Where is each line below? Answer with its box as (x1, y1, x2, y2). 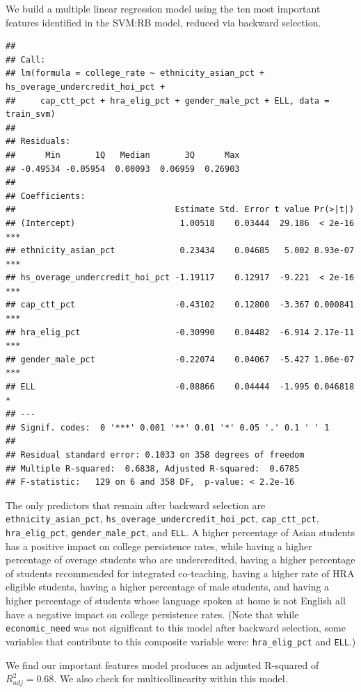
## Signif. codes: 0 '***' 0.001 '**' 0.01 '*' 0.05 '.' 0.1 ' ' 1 (6, 422, 330, 433)
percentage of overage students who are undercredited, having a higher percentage (6, 552, 355, 567)
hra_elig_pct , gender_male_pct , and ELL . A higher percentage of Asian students (6, 525, 355, 540)
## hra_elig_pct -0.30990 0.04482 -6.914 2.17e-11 (6, 327, 355, 337)
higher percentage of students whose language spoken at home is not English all (6, 593, 346, 608)
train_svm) (6, 109, 56, 120)
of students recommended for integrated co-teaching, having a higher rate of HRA (6, 565, 355, 580)
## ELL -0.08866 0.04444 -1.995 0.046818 (6, 382, 355, 392)
